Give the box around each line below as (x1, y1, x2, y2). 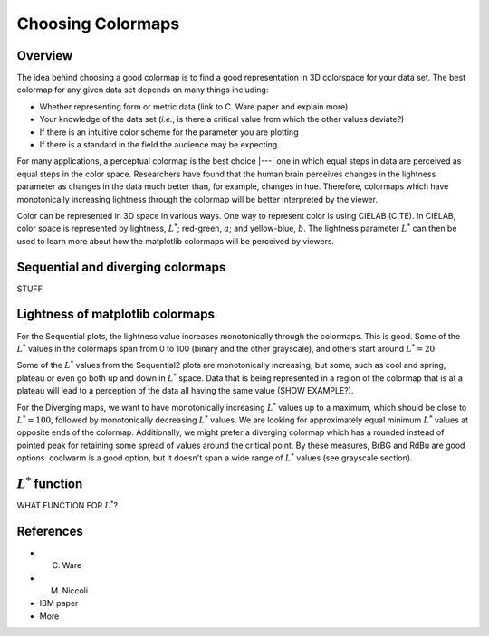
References (16, 523, 83, 538)
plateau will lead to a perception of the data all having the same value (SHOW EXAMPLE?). (16, 385, 354, 396)
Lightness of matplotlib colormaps (16, 307, 215, 322)
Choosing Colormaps (16, 14, 180, 33)
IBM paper (39, 598, 79, 609)
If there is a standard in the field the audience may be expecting (39, 139, 278, 150)
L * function (16, 473, 83, 491)
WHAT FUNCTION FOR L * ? (16, 498, 118, 510)
